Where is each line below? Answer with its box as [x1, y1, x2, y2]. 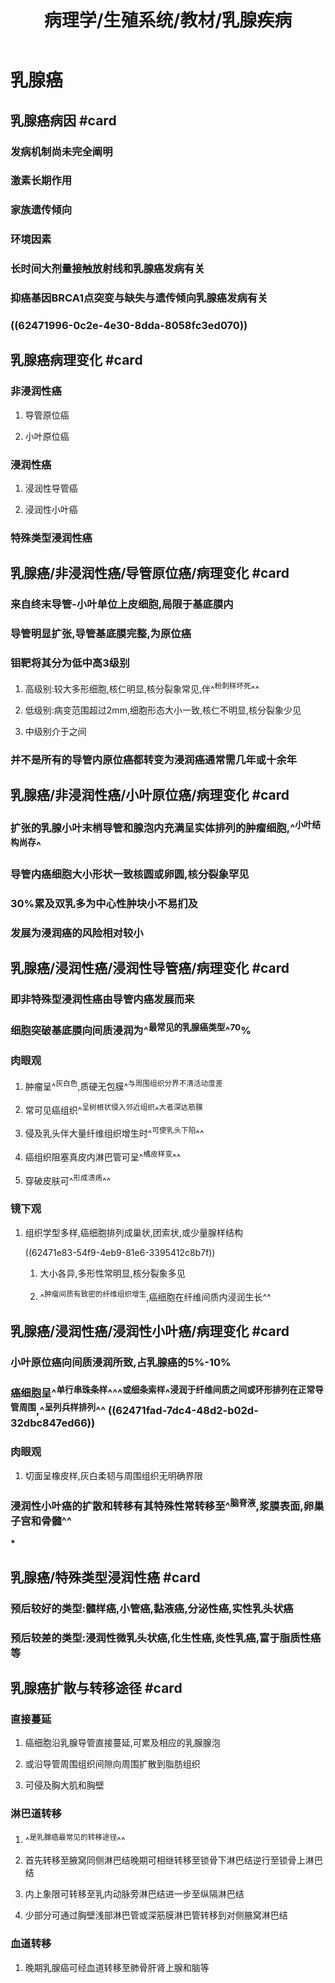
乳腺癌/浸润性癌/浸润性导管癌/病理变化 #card [10, 960, 290, 977]
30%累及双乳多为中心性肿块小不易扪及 [10, 897, 198, 911]
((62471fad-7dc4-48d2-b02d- [108, 1404, 259, 1418]
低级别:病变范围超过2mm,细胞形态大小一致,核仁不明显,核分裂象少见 [24, 704, 302, 716]
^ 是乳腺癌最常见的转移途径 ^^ [24, 1832, 126, 1846]
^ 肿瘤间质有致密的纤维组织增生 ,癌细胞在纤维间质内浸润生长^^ [39, 1289, 272, 1303]
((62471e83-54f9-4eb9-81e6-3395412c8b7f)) [24, 1246, 216, 1258]
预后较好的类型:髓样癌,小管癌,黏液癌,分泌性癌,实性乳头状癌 [10, 1601, 294, 1615]
